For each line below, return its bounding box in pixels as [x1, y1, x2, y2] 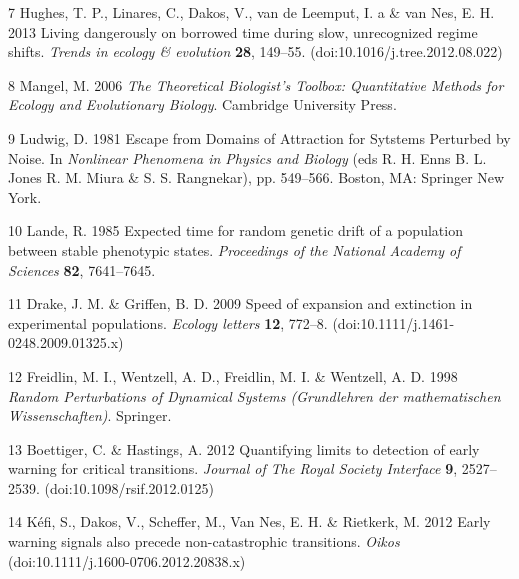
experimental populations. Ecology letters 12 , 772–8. [8, 312, 328, 333]
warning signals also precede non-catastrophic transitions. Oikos [8, 531, 400, 552]
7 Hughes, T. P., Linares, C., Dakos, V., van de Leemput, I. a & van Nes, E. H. [8, 2, 495, 22]
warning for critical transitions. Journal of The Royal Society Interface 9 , [8, 458, 458, 479]
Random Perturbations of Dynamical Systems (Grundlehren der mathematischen [8, 385, 501, 406]
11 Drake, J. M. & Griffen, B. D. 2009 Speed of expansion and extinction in [8, 293, 473, 314]
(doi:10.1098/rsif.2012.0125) [44, 477, 214, 498]
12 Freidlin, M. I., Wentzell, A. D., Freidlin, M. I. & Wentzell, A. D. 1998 [8, 365, 458, 386]
